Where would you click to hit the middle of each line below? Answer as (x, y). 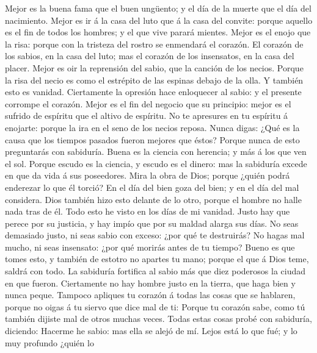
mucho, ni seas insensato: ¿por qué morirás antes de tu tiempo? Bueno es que (150, 247)
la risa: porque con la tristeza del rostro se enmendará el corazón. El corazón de (154, 44)
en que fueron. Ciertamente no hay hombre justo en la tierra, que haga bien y (150, 283)
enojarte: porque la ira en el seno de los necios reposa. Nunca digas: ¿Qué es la (152, 127)
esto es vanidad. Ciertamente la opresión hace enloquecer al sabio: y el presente (153, 92)
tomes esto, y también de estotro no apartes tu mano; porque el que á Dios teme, (157, 259)
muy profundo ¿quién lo (49, 342)
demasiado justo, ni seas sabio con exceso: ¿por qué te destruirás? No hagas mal (155, 235)
